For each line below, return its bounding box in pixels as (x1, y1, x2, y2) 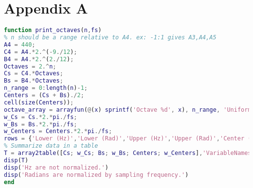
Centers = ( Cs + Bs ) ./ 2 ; (4, 92, 84, 99)
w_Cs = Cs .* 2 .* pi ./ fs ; (4, 113, 77, 120)
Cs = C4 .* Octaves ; (4, 70, 63, 77)
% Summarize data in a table (4, 142, 98, 150)
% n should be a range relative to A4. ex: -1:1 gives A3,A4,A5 (4, 34, 217, 41)
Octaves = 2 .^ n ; (4, 63, 56, 70)
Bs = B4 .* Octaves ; (4, 77, 63, 85)
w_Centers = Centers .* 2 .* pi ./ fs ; (4, 128, 112, 135)
